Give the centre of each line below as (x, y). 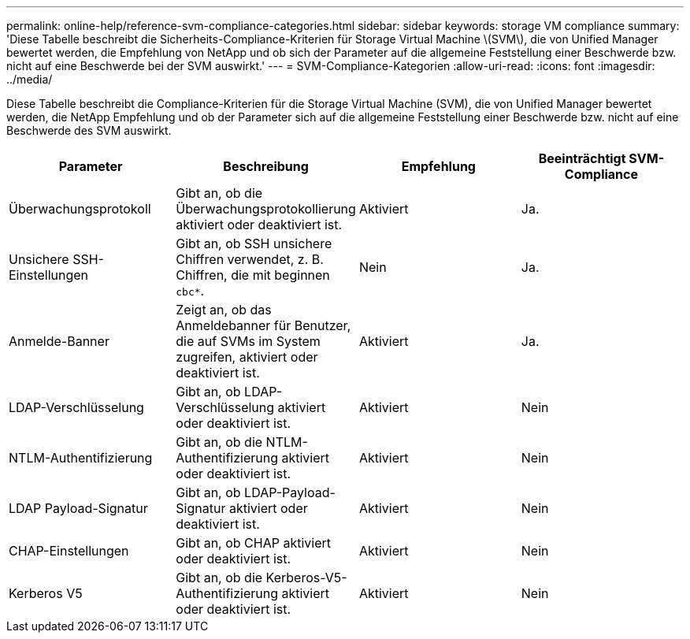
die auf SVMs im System (248, 341)
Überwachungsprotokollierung (266, 209)
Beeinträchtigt (582, 158)
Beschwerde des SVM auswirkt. (89, 130)
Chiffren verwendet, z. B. (250, 259)
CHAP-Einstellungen (69, 551)
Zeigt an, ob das (224, 310)
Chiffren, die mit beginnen (253, 275)
